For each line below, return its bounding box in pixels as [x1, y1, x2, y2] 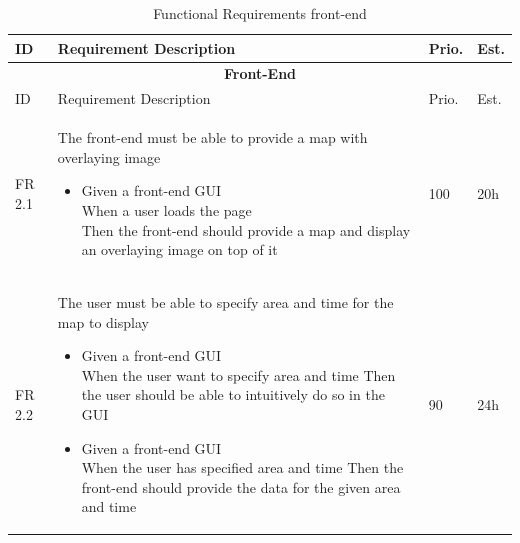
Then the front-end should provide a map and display [81, 219, 411, 240]
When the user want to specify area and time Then [81, 364, 396, 385]
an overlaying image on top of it [81, 239, 278, 260]
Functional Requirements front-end [153, 3, 367, 23]
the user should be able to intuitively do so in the [81, 384, 385, 405]
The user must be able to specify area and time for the [57, 291, 394, 312]
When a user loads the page [81, 199, 252, 220]
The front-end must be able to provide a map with [57, 127, 368, 148]
